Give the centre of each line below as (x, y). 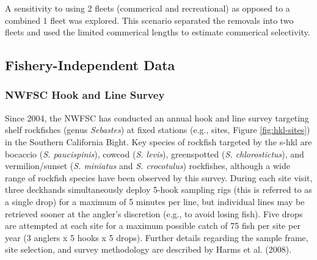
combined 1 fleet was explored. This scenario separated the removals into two (149, 20)
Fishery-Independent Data (90, 65)
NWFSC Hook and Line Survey (85, 95)
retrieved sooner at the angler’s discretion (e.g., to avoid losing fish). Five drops (154, 213)
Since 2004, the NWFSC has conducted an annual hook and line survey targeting (157, 117)
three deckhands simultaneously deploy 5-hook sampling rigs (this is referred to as (158, 190)
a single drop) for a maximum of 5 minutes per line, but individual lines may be (155, 201)
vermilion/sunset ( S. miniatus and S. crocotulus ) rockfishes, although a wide (148, 166)
